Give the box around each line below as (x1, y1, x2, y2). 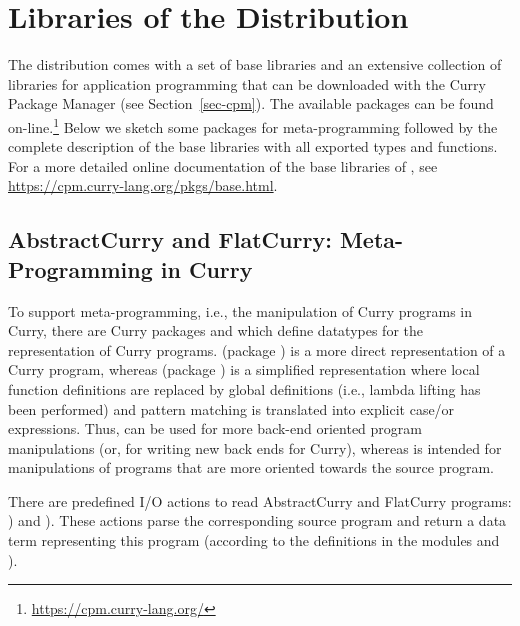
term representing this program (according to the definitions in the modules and (8, 530, 500, 551)
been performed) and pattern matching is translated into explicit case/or (8, 398, 455, 419)
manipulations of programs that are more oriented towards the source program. (8, 457, 494, 478)
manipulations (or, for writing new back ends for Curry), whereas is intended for (8, 437, 502, 458)
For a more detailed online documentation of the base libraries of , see (8, 155, 438, 176)
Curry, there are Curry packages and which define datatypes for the (8, 320, 424, 341)
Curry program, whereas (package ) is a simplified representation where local (8, 359, 480, 380)
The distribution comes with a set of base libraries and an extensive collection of (8, 54, 502, 75)
